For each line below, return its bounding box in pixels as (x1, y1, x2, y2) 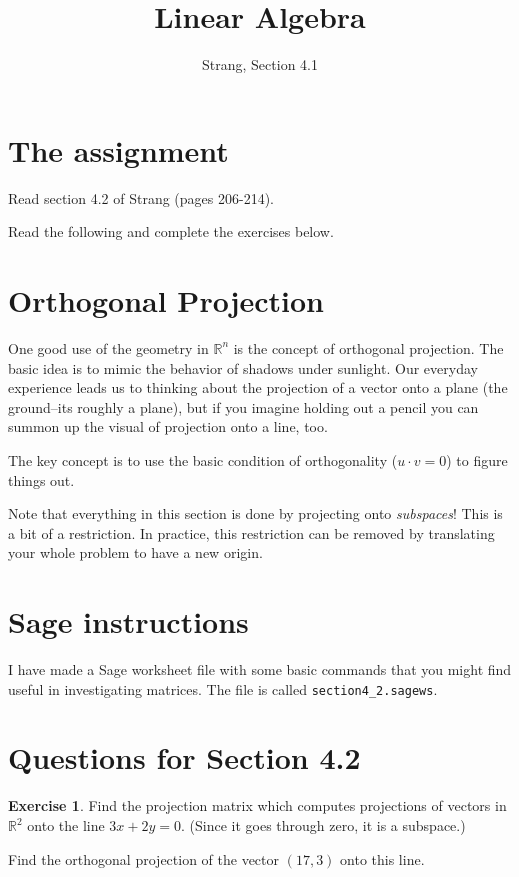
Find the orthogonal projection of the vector (8, 848, 280, 869)
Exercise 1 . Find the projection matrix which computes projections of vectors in (8, 795, 507, 816)
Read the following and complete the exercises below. (8, 221, 334, 242)
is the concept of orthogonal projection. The (233, 337, 504, 358)
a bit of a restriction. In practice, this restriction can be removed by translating (8, 522, 495, 543)
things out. (8, 469, 75, 490)
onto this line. (340, 848, 425, 869)
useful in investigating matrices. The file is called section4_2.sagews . (8, 678, 438, 699)
